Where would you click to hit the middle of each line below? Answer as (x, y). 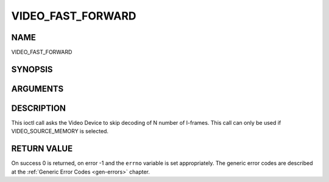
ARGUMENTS (37, 89)
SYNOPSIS (32, 69)
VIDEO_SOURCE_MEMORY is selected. (60, 131)
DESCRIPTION (39, 108)
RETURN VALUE (42, 149)
